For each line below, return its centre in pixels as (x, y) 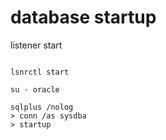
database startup (83, 17)
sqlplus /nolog (42, 107)
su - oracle (35, 89)
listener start (36, 45)
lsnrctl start (40, 72)
